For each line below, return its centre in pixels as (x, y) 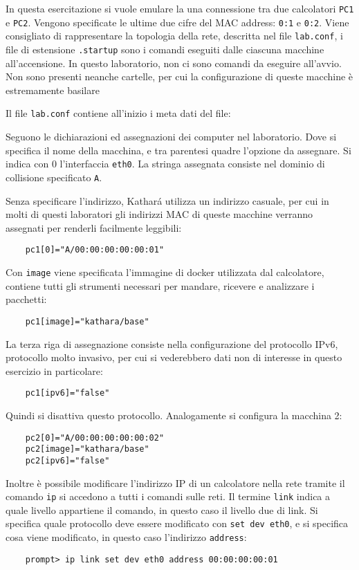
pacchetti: (26, 299)
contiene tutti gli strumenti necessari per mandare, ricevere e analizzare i (160, 285)
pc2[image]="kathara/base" (87, 449)
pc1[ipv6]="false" (67, 393)
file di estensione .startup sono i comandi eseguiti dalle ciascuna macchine (165, 49)
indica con (27, 164)
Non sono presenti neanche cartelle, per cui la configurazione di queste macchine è (179, 76)
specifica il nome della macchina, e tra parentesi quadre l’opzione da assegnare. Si (178, 150)
